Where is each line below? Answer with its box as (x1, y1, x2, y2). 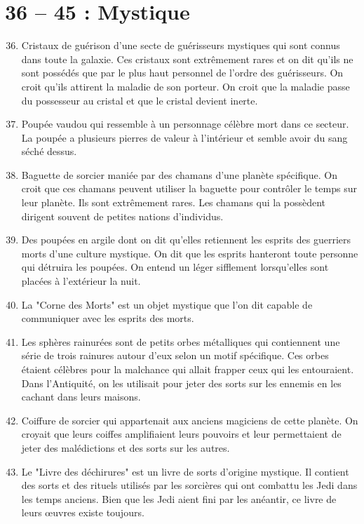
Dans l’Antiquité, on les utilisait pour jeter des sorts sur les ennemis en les (21, 375, 342, 390)
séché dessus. (21, 144, 77, 159)
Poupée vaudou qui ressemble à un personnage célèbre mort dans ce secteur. (21, 116, 349, 131)
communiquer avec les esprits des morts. (21, 311, 194, 325)
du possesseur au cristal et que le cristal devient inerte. (21, 93, 258, 107)
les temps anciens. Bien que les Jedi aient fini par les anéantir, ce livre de (21, 491, 337, 506)
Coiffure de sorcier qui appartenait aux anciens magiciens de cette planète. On (21, 412, 358, 427)
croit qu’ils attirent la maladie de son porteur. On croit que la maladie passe (21, 79, 350, 93)
